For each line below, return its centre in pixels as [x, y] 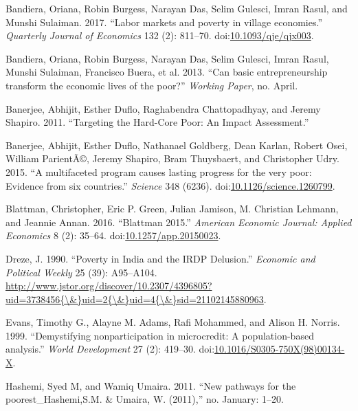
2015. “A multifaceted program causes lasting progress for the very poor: [159, 171]
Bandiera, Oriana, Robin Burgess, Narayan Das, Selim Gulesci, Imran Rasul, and [177, 8]
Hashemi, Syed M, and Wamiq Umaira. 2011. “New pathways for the [151, 385]
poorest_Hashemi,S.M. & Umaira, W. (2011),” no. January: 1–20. [145, 399]
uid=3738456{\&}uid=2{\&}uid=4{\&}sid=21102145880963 [135, 299]
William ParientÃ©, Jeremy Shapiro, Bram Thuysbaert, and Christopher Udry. [172, 158]
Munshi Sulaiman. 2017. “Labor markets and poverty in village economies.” [164, 22]
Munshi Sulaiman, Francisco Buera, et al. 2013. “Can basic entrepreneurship [167, 72]
